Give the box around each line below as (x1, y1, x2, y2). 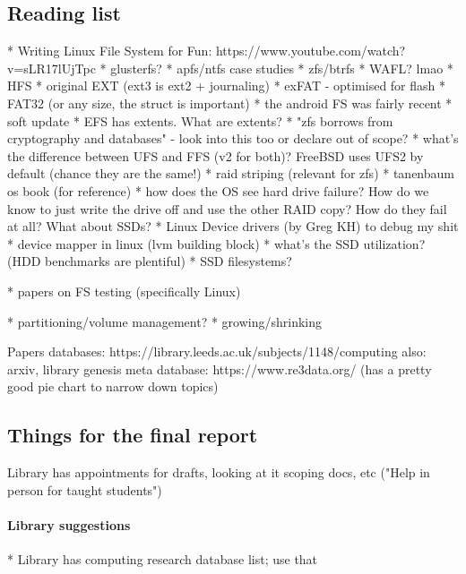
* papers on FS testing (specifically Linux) (7, 281, 241, 300)
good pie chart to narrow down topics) (7, 377, 219, 396)
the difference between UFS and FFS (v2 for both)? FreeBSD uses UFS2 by (7, 146, 424, 165)
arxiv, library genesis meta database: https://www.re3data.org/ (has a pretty (7, 359, 432, 378)
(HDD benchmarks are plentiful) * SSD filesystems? (7, 252, 292, 270)
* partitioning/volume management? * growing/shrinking (7, 312, 323, 330)
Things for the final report (7, 421, 258, 449)
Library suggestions (7, 515, 131, 534)
